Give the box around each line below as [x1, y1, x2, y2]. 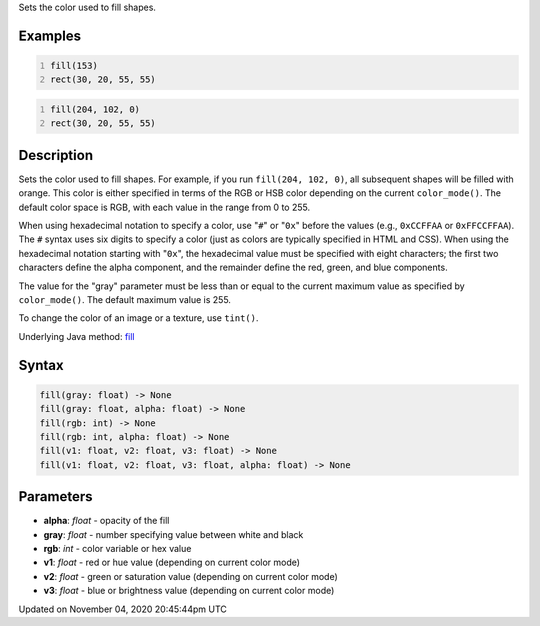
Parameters [18, 488, 93, 505]
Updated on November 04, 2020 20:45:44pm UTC [18, 603, 227, 615]
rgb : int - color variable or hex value [43, 543, 192, 554]
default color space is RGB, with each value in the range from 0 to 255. [18, 201, 310, 213]
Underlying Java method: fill [18, 330, 135, 342]
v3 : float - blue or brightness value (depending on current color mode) [43, 585, 335, 597]
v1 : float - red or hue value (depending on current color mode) [43, 556, 300, 569]
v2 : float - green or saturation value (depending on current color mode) [43, 570, 339, 582]
